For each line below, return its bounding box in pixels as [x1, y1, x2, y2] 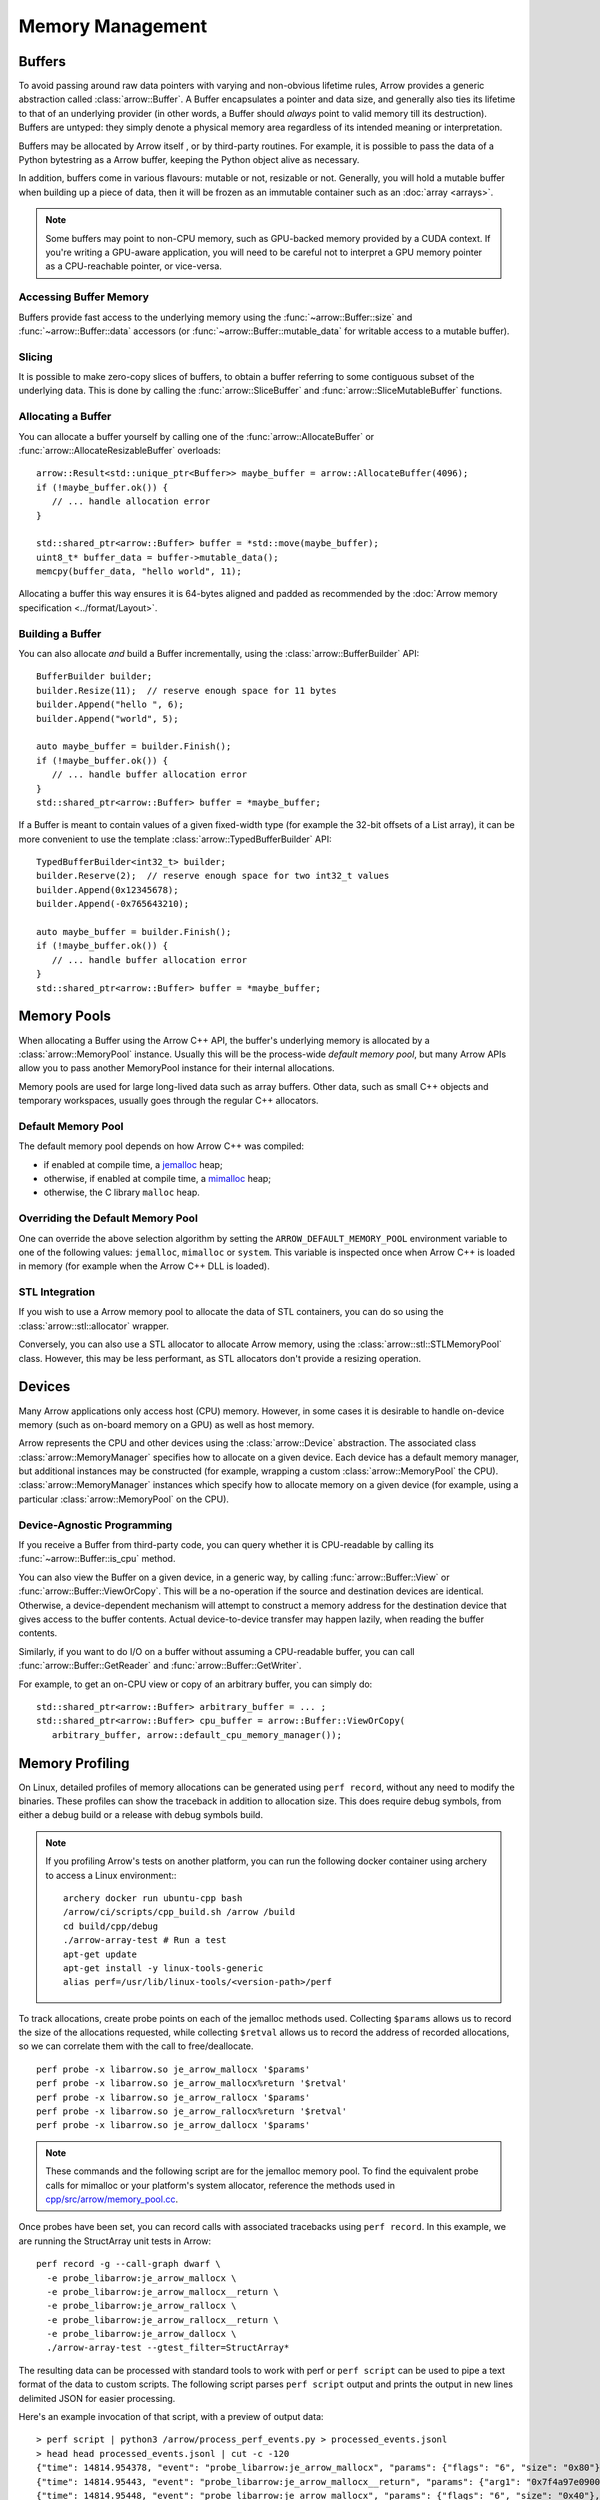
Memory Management [18, 15, 208, 37]
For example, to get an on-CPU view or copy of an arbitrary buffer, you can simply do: [18, 1678, 373, 1690]
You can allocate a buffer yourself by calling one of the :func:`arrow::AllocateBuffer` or [18, 430, 375, 442]
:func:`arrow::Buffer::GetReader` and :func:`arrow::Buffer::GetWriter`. [18, 1660, 302, 1672]
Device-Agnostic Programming [18, 1518, 173, 1532]
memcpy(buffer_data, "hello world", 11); [36, 566, 242, 577]
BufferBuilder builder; [36, 671, 153, 682]
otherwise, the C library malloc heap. [43, 1186, 200, 1199]
